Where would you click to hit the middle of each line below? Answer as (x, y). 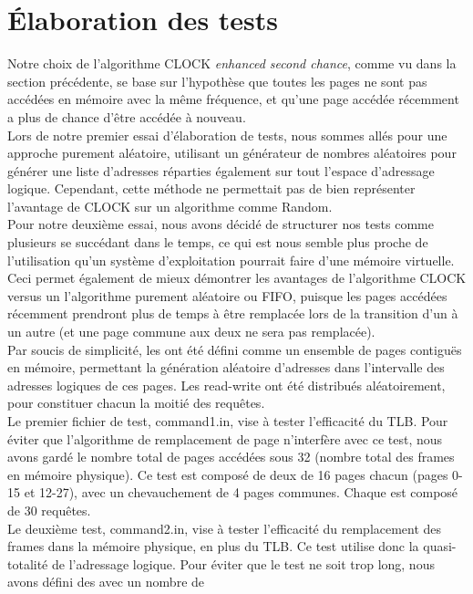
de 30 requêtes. (49, 510)
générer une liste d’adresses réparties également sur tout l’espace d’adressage (221, 170)
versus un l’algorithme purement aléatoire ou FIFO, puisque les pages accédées (227, 295)
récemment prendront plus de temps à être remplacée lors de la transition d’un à (233, 313)
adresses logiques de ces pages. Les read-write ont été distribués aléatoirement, (226, 385)
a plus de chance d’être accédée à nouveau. (127, 116)
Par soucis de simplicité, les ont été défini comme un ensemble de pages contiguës (235, 349)
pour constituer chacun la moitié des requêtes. (136, 403)
